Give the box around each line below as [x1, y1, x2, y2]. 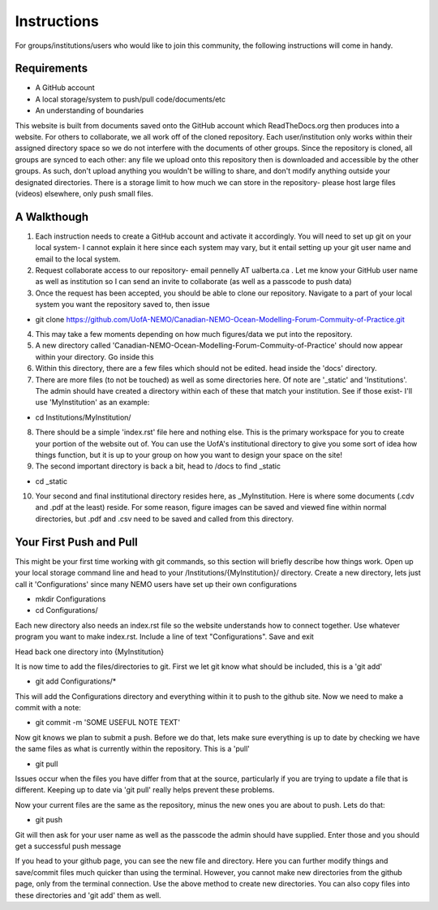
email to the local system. [35, 254, 121, 264]
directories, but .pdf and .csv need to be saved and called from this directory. [35, 514, 294, 524]
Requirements [15, 62, 88, 75]
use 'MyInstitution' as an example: [35, 398, 150, 408]
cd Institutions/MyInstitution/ [35, 412, 131, 422]
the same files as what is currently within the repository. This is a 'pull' [15, 744, 251, 754]
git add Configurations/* [35, 676, 117, 686]
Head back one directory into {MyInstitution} [15, 646, 165, 657]
